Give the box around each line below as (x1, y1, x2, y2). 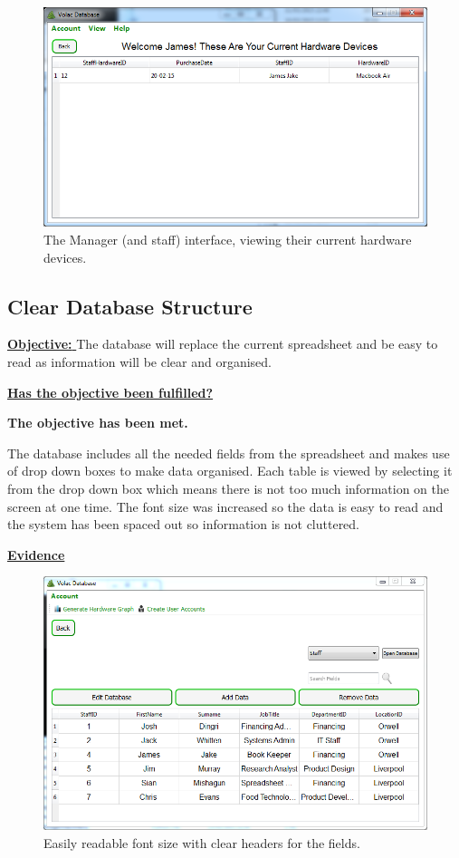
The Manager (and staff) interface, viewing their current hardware (43, 230, 412, 249)
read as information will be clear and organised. (7, 352, 272, 371)
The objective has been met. (7, 413, 188, 432)
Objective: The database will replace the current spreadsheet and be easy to (7, 334, 438, 353)
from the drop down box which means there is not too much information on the (7, 478, 449, 497)
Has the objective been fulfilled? (7, 382, 214, 401)
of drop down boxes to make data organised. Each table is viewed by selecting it (7, 461, 453, 480)
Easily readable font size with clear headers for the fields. (43, 833, 360, 852)
